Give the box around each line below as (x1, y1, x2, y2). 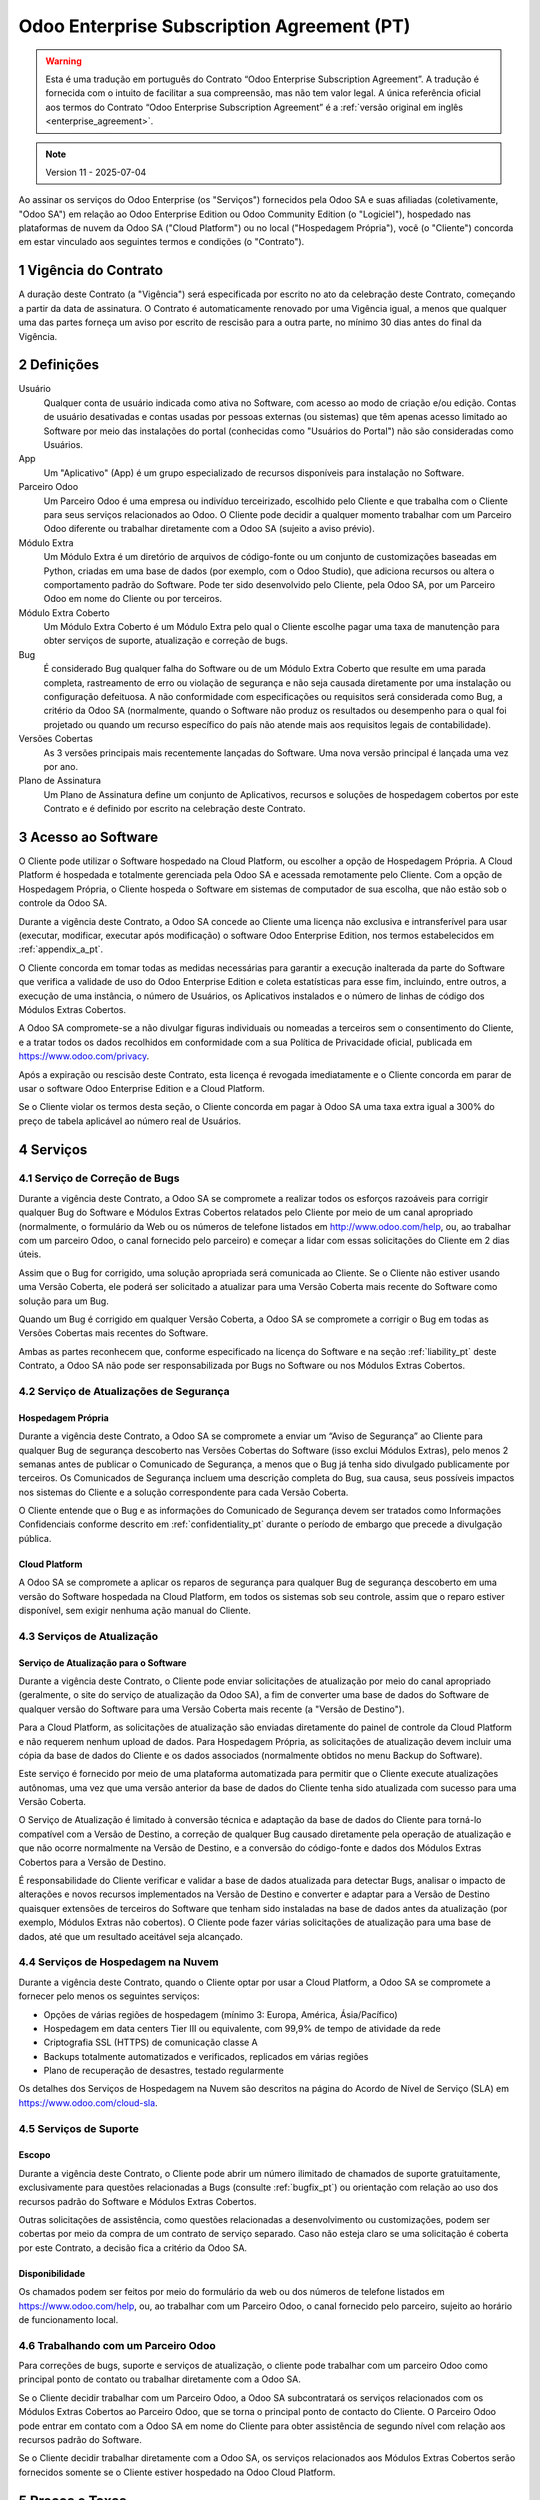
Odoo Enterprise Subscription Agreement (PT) (18, 15, 411, 37)
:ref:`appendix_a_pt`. (18, 943, 104, 955)
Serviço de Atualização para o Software (18, 1656, 187, 1669)
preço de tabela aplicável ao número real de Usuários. (18, 1115, 242, 1127)
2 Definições (18, 356, 100, 374)
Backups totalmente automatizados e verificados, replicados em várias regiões (43, 2050, 369, 2062)
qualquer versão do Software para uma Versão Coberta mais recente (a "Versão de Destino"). (18, 1703, 405, 1715)
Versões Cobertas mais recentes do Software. (18, 1327, 209, 1339)
